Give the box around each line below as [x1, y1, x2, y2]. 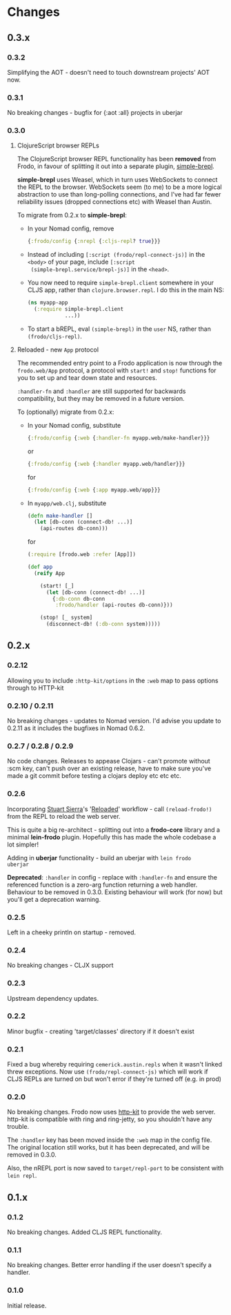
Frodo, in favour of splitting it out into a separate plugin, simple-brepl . [17, 162, 215, 170]
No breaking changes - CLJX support [7, 961, 114, 970]
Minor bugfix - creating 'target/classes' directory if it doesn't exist [7, 1027, 194, 1035]
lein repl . [7, 1171, 37, 1180]
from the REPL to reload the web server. [7, 812, 121, 820]
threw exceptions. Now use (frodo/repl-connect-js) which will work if [7, 1067, 208, 1076]
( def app [27, 563, 53, 571]
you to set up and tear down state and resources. [17, 373, 157, 381]
